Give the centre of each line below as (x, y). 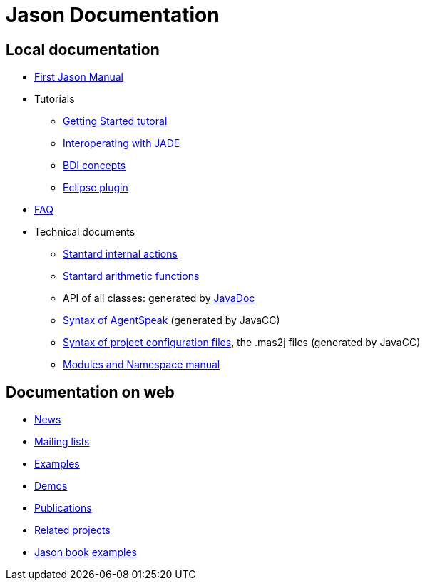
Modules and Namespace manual (142, 365)
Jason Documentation (113, 15)
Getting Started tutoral (115, 121)
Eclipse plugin (96, 188)
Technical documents (85, 232)
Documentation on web (90, 392)
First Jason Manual (79, 77)
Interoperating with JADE (122, 143)
